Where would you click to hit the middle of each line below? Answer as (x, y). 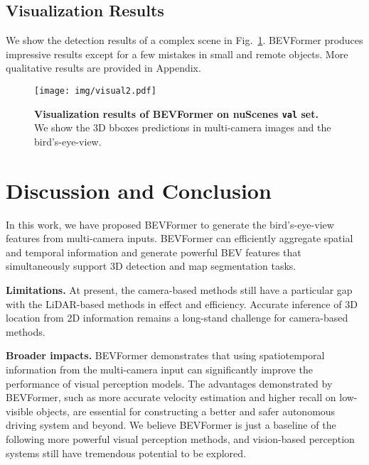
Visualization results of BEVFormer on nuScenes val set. (176, 113)
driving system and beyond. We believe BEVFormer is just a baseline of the (171, 425)
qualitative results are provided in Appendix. (103, 68)
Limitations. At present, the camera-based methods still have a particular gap (179, 289)
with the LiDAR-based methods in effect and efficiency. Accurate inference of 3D (182, 303)
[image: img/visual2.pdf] (95, 91)
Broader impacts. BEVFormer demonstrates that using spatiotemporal (165, 355)
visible (20, 411)
